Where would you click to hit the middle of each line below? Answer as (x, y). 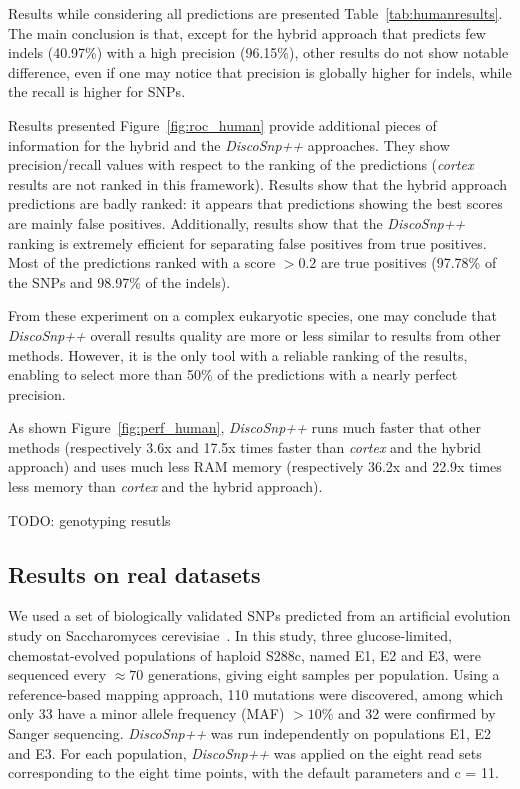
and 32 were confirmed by (417, 713)
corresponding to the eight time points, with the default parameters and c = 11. (253, 772)
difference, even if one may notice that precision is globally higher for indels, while (260, 71)
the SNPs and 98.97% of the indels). (119, 281)
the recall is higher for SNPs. (97, 91)
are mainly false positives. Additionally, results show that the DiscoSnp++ (237, 222)
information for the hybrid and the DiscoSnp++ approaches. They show (229, 144)
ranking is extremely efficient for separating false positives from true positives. (247, 242)
